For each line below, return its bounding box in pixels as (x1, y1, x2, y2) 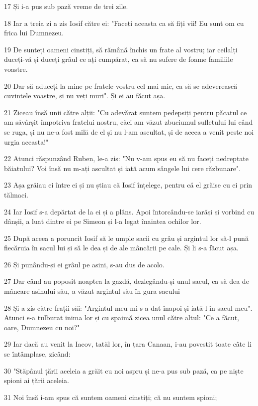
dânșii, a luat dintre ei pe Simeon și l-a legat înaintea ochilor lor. (4, 216, 201, 226)
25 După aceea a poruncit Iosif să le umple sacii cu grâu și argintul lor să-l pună (4, 232, 249, 243)
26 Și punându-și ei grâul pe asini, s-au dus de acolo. (4, 259, 165, 269)
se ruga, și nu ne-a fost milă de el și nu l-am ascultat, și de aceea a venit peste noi (4, 126, 254, 137)
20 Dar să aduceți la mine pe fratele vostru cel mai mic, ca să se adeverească (4, 80, 238, 91)
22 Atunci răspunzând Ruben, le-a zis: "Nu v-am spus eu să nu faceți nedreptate (4, 153, 249, 164)
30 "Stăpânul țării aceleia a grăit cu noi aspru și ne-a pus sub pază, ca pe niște (4, 365, 244, 376)
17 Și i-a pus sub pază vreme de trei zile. (4, 1, 128, 11)
